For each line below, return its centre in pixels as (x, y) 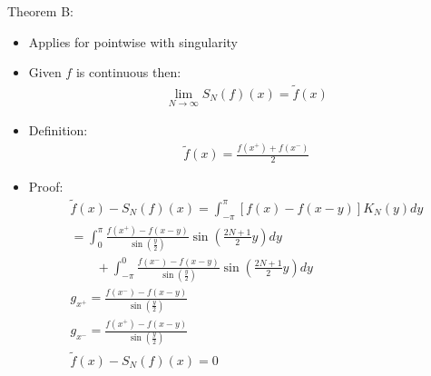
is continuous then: (128, 72)
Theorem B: (40, 11)
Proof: (46, 187)
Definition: (58, 130)
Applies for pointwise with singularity (133, 41)
